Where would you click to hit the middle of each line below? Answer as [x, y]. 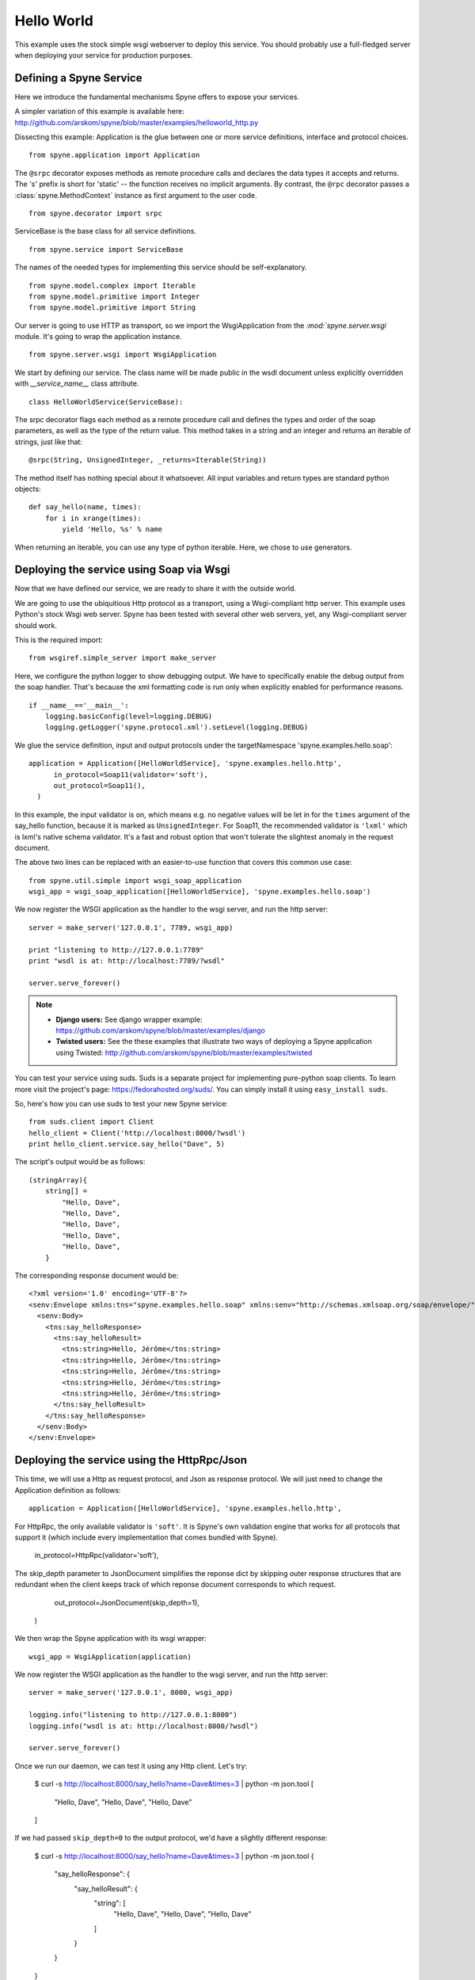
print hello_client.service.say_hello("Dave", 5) [127, 1144]
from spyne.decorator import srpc [95, 213]
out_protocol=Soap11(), [100, 785]
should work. [36, 625]
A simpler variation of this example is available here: [100, 112]
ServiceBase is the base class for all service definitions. [106, 231]
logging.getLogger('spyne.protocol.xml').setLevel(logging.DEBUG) [177, 727]
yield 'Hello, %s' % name [112, 529]
